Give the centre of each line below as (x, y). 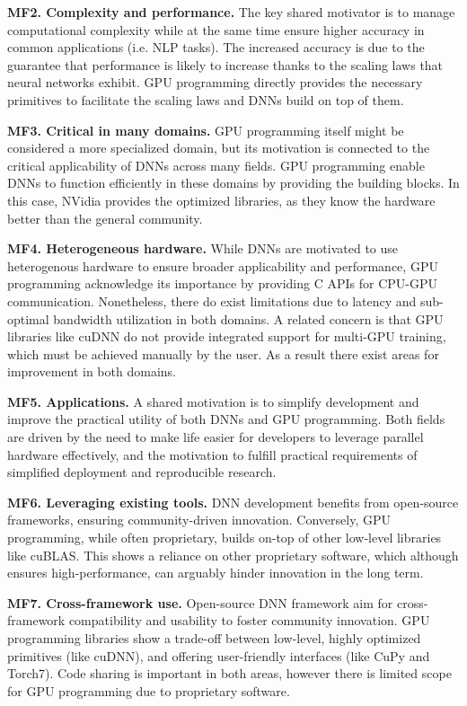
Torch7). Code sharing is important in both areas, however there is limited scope (229, 673)
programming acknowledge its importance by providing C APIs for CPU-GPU (222, 283)
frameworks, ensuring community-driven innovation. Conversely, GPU (199, 520)
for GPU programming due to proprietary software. (149, 690)
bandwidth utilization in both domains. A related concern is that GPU (248, 318)
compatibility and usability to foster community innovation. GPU (249, 620)
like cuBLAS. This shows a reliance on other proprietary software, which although (233, 555)
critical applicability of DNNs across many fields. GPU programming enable (216, 165)
